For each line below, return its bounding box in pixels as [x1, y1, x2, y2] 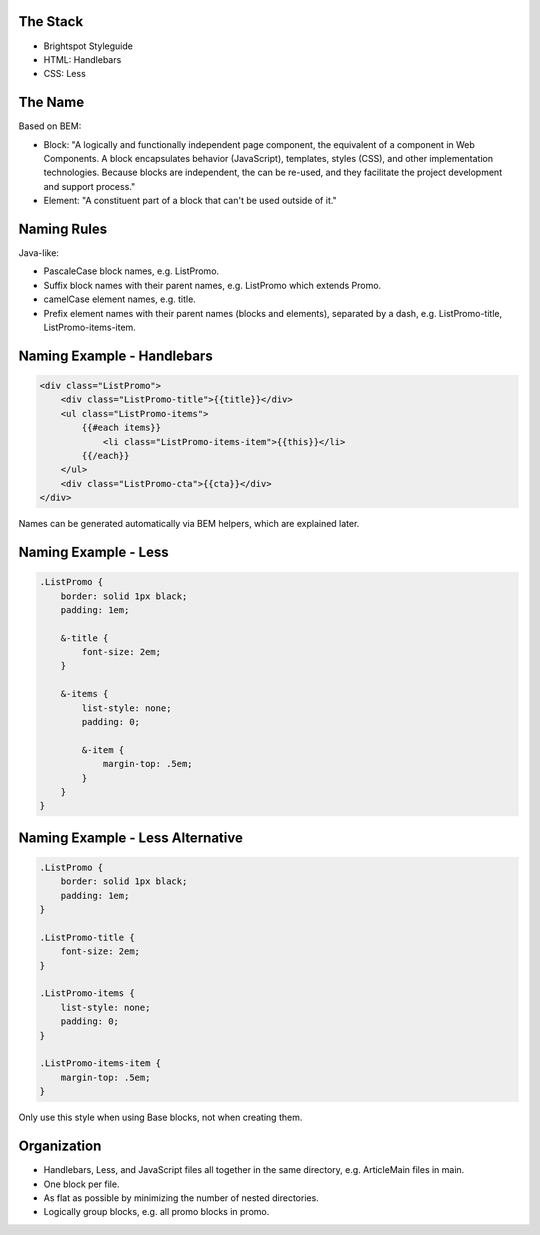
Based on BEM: [18, 120, 82, 132]
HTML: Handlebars [43, 53, 122, 65]
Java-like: [18, 247, 60, 259]
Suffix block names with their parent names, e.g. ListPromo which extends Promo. [43, 279, 382, 291]
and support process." [43, 180, 136, 192]
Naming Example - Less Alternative [18, 829, 244, 846]
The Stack [18, 13, 84, 30]
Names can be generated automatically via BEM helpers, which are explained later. [18, 518, 360, 530]
